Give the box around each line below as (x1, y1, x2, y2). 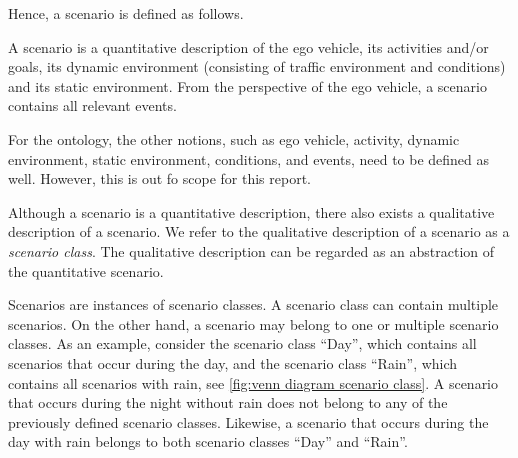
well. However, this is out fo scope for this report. (8, 168, 312, 189)
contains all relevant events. (8, 95, 177, 116)
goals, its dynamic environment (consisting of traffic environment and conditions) (8, 56, 506, 77)
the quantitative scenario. (8, 260, 164, 281)
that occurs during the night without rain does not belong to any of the (8, 392, 448, 413)
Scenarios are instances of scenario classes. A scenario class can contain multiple (8, 294, 499, 315)
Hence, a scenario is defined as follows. (8, 3, 244, 23)
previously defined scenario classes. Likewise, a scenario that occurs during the (8, 411, 489, 432)
